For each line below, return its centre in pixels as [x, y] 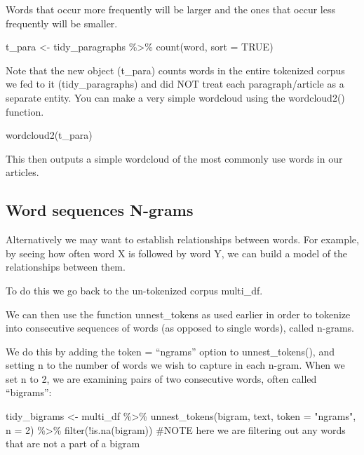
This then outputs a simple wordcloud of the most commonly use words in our [174, 158]
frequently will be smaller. [62, 23]
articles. [22, 172]
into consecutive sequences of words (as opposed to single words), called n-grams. [180, 328]
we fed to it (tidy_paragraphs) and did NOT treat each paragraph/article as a [175, 84]
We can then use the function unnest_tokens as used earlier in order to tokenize [178, 314]
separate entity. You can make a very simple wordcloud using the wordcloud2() [175, 97]
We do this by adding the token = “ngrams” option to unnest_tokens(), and [170, 351]
